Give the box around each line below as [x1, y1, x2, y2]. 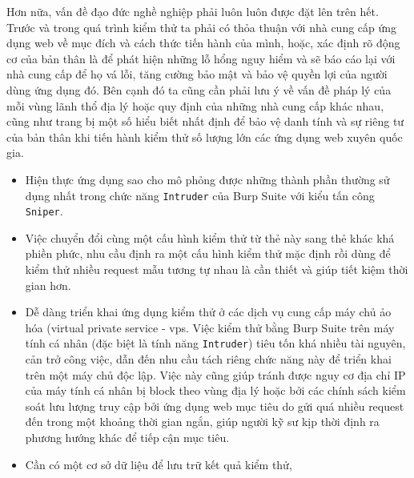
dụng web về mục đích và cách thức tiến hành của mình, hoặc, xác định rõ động [6, 34, 400, 51]
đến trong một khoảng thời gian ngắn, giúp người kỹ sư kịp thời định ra [25, 413, 380, 430]
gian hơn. [25, 276, 71, 293]
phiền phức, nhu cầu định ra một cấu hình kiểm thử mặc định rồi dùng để [25, 245, 391, 262]
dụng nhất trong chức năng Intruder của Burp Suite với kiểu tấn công [25, 187, 375, 203]
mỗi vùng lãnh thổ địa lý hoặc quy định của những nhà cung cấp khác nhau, [6, 97, 384, 114]
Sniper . [25, 203, 63, 219]
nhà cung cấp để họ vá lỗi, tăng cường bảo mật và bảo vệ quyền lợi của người [6, 66, 388, 82]
